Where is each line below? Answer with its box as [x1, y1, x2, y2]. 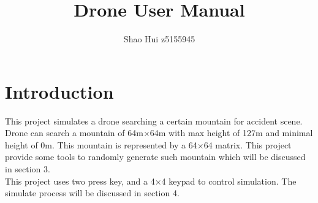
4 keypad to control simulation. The [161, 174, 297, 187]
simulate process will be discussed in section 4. [5, 186, 180, 199]
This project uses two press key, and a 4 [5, 174, 155, 187]
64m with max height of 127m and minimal [150, 126, 313, 139]
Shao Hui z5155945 [123, 33, 195, 45]
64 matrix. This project [203, 138, 292, 151]
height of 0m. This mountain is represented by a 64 [5, 138, 197, 151]
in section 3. [5, 163, 50, 175]
